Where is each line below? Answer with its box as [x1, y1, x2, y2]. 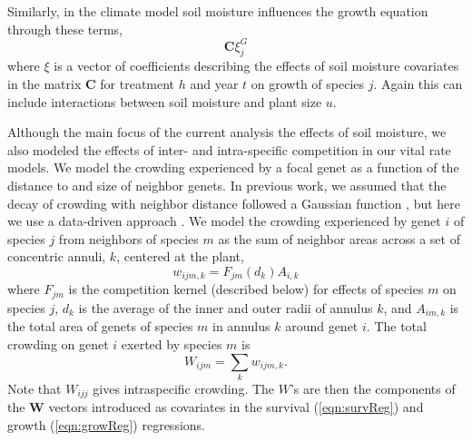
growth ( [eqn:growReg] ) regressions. [7, 415, 205, 434]
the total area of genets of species [7, 317, 193, 336]
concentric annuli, [7, 247, 106, 266]
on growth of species [251, 74, 365, 93]
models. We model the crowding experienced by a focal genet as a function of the [7, 158, 459, 177]
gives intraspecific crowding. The [93, 378, 275, 397]
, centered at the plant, [116, 247, 244, 266]
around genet [285, 317, 359, 336]
